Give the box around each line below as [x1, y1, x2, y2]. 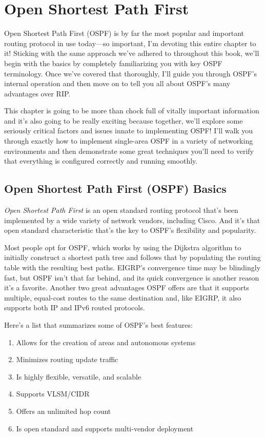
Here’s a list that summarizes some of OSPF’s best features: [4, 319, 193, 330]
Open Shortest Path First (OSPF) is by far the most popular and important [4, 28, 244, 38]
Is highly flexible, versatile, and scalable [16, 371, 141, 382]
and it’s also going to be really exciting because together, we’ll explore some [4, 115, 243, 126]
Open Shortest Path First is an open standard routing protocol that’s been [4, 205, 238, 215]
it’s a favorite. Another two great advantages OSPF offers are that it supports [4, 282, 249, 293]
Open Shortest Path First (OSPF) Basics [4, 181, 227, 196]
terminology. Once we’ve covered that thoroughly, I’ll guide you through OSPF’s [4, 68, 257, 78]
